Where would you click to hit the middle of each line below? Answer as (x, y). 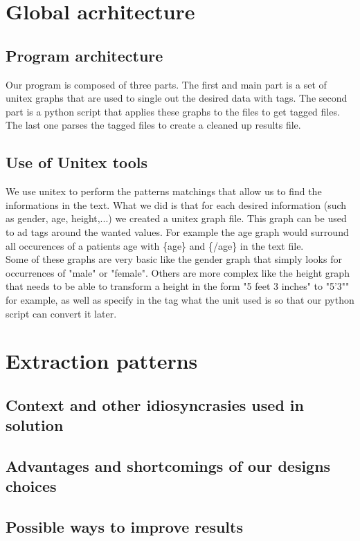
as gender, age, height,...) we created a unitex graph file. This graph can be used (176, 218)
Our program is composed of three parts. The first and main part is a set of (166, 84)
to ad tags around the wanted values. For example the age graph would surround (177, 231)
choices (31, 486)
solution (35, 425)
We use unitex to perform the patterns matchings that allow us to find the (164, 191)
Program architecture (84, 55)
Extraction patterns (102, 361)
